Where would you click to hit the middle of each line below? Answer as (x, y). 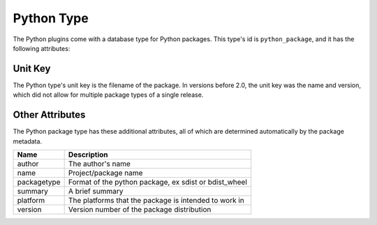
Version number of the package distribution (140, 209)
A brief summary (96, 191)
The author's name (99, 164)
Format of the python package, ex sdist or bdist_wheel (158, 182)
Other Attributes (49, 115)
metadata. (27, 141)
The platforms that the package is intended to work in (156, 200)
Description (88, 155)
